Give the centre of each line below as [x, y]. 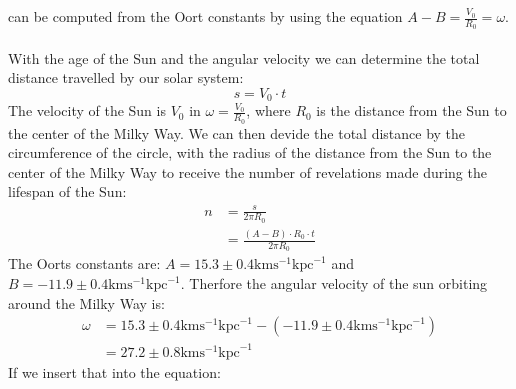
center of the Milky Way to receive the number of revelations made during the [247, 171]
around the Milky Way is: [86, 302]
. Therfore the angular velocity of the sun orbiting [334, 283]
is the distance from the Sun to [411, 110]
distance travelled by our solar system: [126, 77]
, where [268, 110]
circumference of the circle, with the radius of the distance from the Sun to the [250, 152]
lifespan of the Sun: [67, 191]
